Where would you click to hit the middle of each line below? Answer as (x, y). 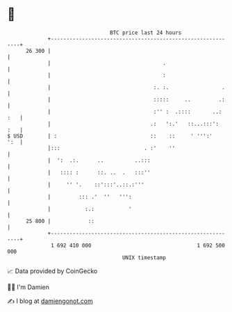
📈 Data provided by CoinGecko (52, 271)
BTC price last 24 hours (146, 33)
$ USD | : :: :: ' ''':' (110, 136)
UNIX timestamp (144, 257)
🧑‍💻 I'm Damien (28, 287)
